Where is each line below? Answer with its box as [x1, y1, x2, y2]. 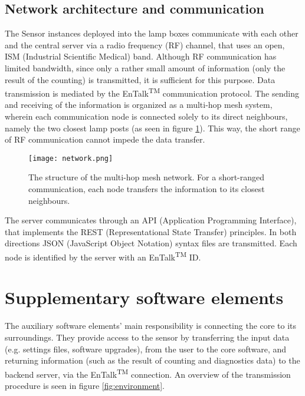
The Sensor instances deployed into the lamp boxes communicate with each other [5, 27, 299, 39]
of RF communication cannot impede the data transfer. [5, 133, 205, 146]
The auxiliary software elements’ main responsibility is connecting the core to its [5, 319, 297, 332]
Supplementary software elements [5, 285, 284, 309]
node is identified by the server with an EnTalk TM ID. [5, 249, 201, 263]
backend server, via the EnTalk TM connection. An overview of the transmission [5, 366, 291, 380]
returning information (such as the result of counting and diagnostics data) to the [5, 354, 300, 367]
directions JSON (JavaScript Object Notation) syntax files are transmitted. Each [5, 237, 297, 249]
